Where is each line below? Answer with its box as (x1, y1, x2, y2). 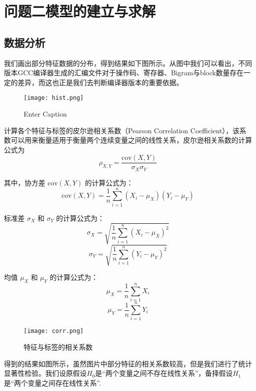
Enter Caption (24, 109, 67, 119)
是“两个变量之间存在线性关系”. (4, 377, 101, 388)
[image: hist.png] (24, 94, 84, 102)
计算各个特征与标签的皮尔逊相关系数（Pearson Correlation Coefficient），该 (4, 125, 240, 135)
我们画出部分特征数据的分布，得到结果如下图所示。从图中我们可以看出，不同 (4, 58, 252, 68)
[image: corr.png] (24, 328, 84, 335)
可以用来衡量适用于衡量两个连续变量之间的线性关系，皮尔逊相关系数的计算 (10, 135, 252, 145)
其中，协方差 (4, 177, 45, 187)
